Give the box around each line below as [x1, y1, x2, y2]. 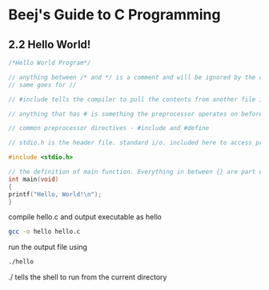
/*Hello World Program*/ [8, 59, 91, 67]
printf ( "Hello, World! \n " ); [8, 190, 102, 198]
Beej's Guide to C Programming [8, 6, 221, 24]
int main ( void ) [8, 175, 59, 183]
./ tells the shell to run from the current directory [8, 272, 167, 282]
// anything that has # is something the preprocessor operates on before [8, 110, 263, 118]
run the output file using [8, 243, 88, 252]
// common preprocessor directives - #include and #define [8, 125, 210, 133]
